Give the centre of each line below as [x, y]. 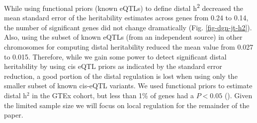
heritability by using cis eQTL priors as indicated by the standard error [113, 66]
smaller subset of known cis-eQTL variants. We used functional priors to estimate [128, 86]
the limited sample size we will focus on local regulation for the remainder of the [127, 105]
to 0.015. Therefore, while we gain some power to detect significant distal [115, 56]
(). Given [238, 95]
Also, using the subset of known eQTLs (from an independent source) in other [123, 37]
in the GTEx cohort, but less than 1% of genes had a [113, 95]
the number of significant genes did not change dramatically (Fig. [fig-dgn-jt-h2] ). [128, 27]
